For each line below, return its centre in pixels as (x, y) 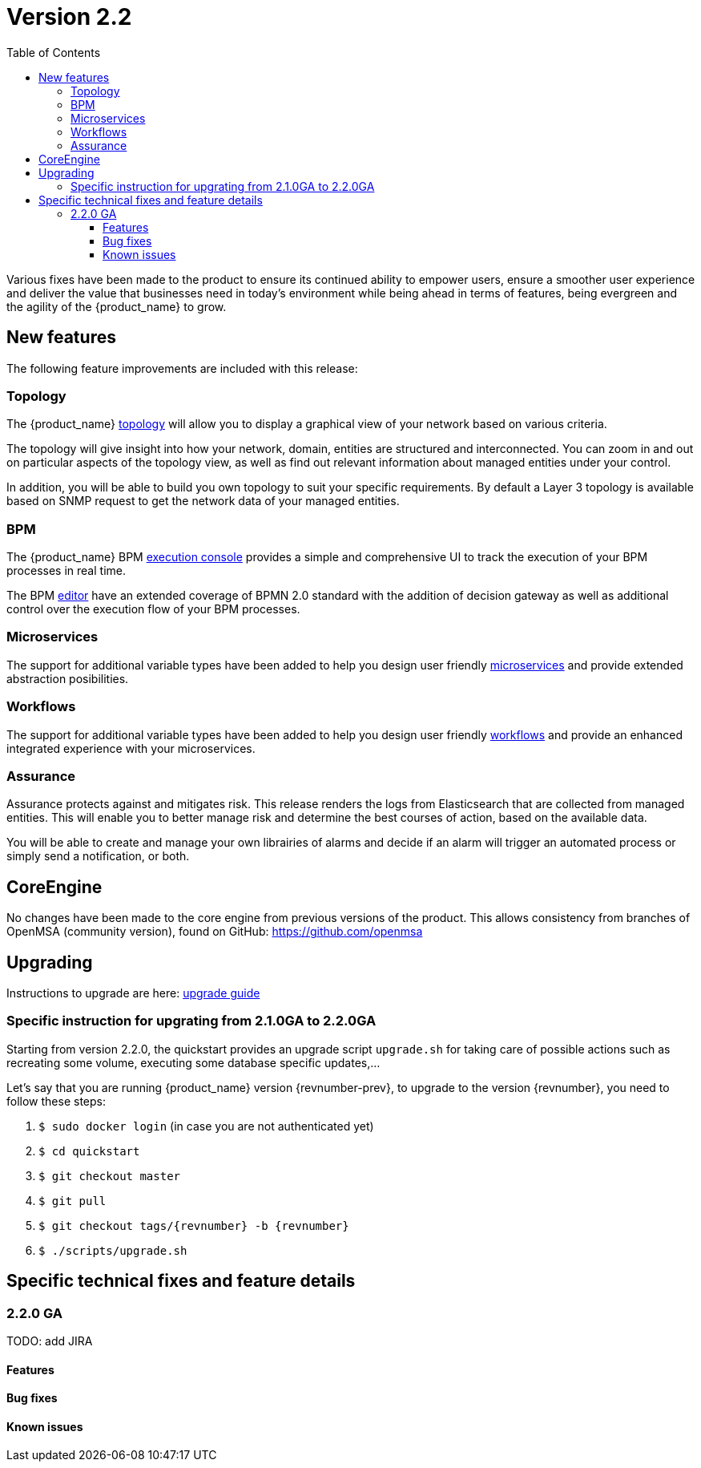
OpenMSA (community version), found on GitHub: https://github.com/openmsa (215, 932)
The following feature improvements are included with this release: (182, 368)
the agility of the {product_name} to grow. (117, 306)
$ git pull (73, 1201)
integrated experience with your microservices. (131, 748)
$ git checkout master (110, 1176)
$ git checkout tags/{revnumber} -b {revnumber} (194, 1225)
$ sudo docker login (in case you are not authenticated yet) (206, 1126)
